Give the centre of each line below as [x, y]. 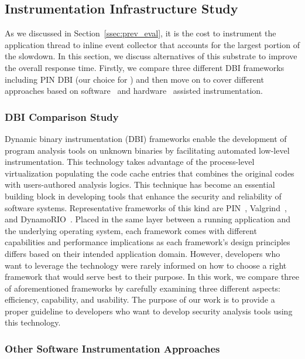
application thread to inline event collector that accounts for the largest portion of [152, 44]
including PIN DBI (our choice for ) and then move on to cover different [134, 79]
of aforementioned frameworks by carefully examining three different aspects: [143, 288]
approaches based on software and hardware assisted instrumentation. [134, 91]
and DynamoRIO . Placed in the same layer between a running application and [148, 219]
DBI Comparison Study [62, 116]
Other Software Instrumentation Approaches [112, 348]
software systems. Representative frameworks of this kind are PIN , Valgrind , [146, 207]
